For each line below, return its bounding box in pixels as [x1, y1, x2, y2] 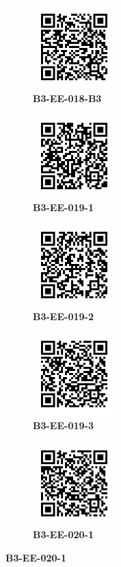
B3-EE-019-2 [33, 309, 94, 323]
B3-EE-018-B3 [33, 91, 102, 105]
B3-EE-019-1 [33, 200, 94, 214]
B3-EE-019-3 [33, 418, 94, 432]
